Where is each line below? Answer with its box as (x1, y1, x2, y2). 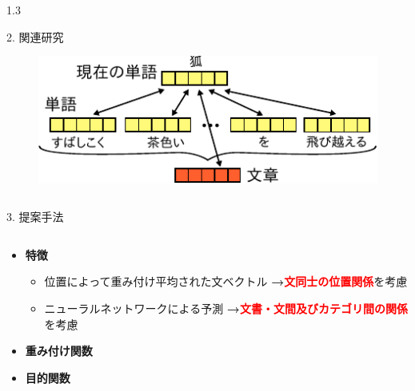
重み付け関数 (25, 342, 93, 359)
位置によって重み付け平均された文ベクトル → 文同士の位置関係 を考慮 (44, 273, 408, 290)
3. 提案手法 (6, 208, 64, 225)
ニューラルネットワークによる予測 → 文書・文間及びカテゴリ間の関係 (44, 299, 408, 316)
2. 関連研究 (6, 28, 64, 45)
